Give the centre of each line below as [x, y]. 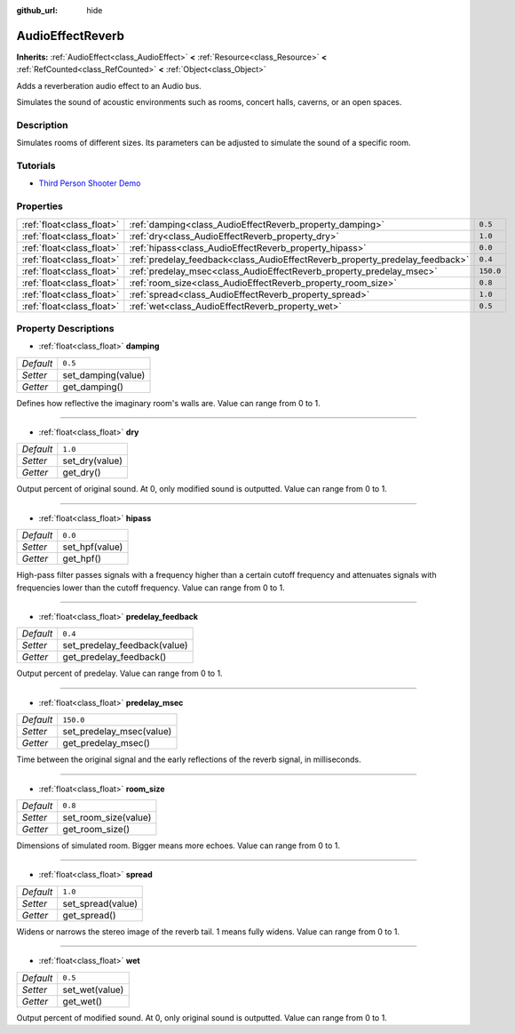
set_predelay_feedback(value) [125, 645]
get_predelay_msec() [107, 743]
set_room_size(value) [107, 817]
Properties [40, 206]
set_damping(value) [104, 375]
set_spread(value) [100, 903]
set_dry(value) [93, 461]
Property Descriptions [65, 328]
